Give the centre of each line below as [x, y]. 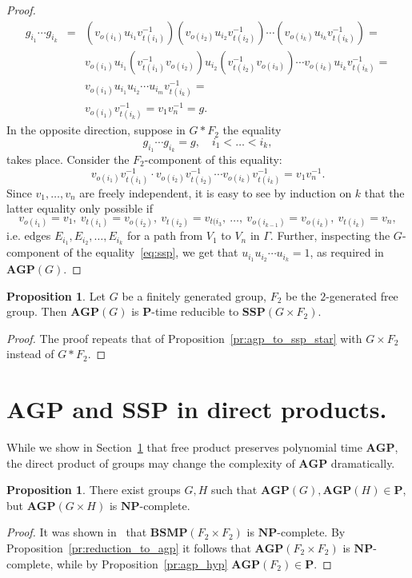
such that [234, 490]
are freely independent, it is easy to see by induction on [216, 192]
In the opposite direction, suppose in [96, 130]
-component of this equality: [213, 159]
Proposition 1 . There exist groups [94, 490]
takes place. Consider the [68, 159]
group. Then [37, 311]
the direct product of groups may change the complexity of [151, 462]
